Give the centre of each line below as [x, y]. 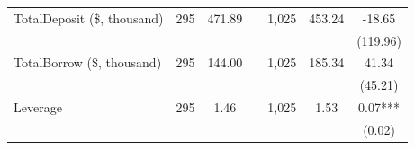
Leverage [38, 107]
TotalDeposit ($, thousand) [89, 18]
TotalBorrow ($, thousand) [88, 62]
